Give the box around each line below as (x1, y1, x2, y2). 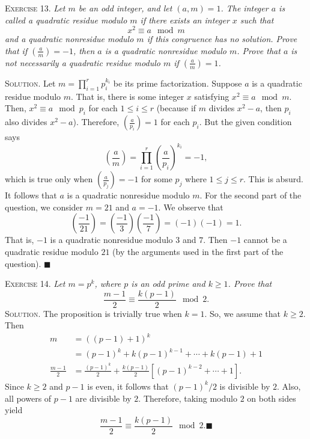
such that (240, 13, 274, 26)
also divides (5, 115, 47, 128)
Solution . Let (5, 76, 56, 89)
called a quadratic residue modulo (5, 13, 127, 26)
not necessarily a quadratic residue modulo (5, 56, 160, 69)
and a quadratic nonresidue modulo (5, 32, 134, 45)
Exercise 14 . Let (5, 277, 65, 290)
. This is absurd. (243, 173, 303, 185)
